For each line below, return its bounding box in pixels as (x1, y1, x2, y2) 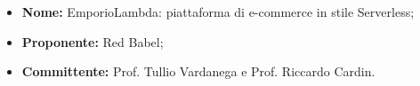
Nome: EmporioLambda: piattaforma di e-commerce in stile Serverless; (21, 3, 415, 20)
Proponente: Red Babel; (21, 32, 164, 51)
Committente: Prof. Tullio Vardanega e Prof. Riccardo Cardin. (21, 62, 376, 81)
